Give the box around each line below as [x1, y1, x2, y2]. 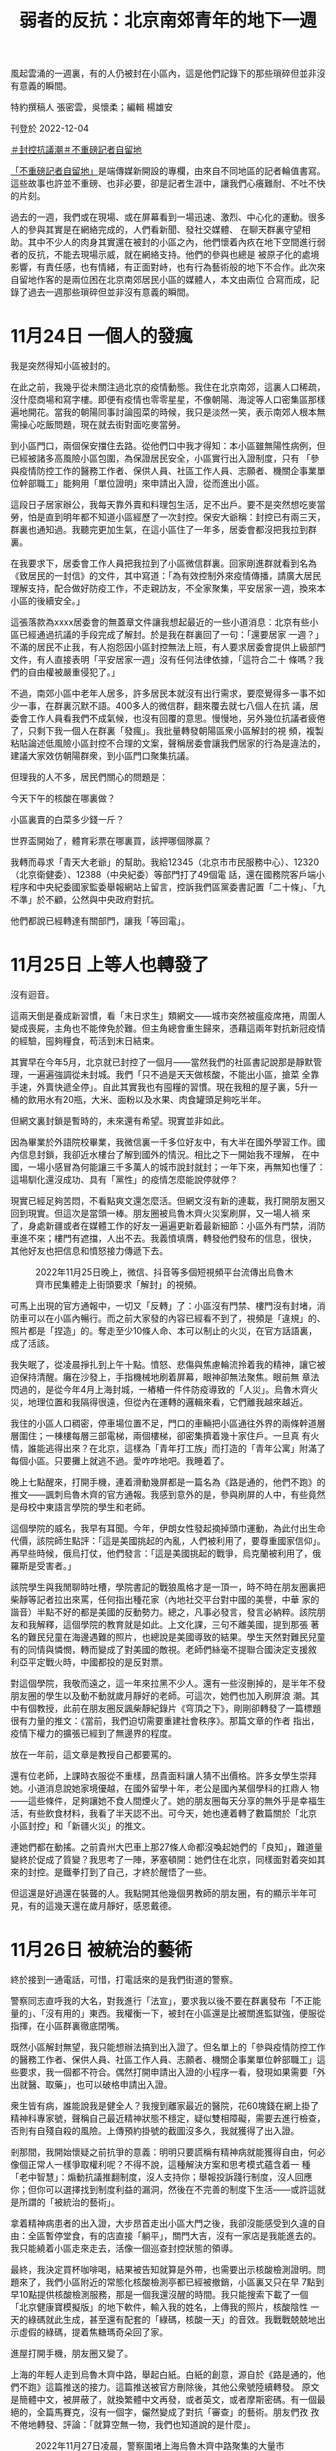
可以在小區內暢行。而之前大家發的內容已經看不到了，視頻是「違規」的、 [27, 1312, 326, 1325]
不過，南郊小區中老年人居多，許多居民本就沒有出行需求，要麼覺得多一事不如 [10, 687, 326, 700]
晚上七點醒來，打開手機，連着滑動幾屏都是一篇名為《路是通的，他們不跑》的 [10, 1476, 326, 1488]
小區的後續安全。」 [10, 595, 85, 607]
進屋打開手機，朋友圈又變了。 [10, 2347, 133, 2359]
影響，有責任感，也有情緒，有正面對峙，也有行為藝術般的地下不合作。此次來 [10, 261, 326, 273]
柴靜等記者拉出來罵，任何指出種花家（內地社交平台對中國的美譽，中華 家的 [10, 1594, 320, 1606]
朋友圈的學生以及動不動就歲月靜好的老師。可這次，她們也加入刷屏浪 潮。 [10, 1690, 311, 1702]
